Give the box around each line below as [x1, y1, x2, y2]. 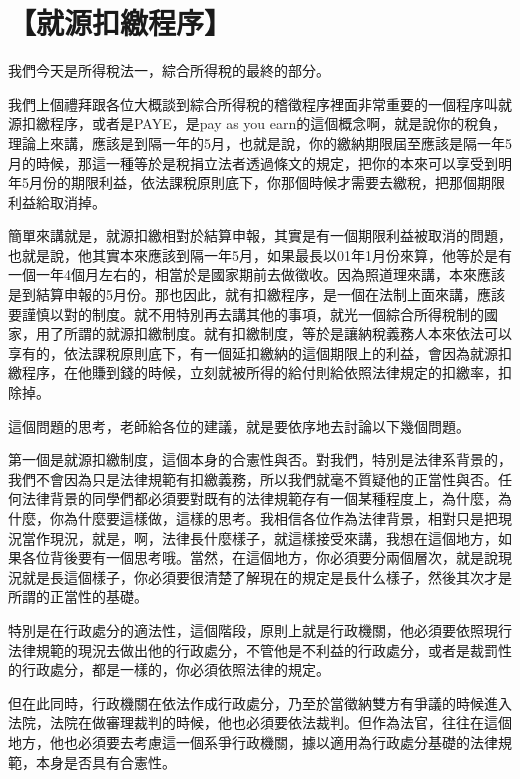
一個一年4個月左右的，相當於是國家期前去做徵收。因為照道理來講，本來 [8, 264, 477, 285]
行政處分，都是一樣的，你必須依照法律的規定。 [21, 659, 330, 680]
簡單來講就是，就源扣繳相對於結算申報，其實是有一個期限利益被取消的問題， [8, 225, 512, 246]
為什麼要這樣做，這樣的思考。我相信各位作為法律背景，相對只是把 [63, 508, 498, 528]
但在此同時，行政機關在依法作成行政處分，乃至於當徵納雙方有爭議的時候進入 [8, 692, 512, 713]
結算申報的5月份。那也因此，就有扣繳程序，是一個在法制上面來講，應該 [35, 284, 505, 305]
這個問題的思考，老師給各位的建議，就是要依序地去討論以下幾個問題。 [8, 415, 470, 436]
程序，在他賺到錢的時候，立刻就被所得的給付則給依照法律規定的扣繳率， [21, 362, 498, 383]
